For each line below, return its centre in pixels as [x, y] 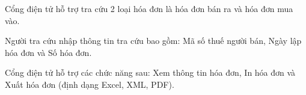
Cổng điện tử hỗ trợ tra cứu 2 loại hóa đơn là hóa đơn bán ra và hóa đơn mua [149, 8]
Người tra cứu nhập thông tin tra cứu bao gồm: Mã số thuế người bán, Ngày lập [153, 41]
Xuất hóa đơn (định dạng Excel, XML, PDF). [90, 84]
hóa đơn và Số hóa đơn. [48, 52]
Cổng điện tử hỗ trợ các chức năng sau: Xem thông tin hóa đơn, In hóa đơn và [150, 72]
